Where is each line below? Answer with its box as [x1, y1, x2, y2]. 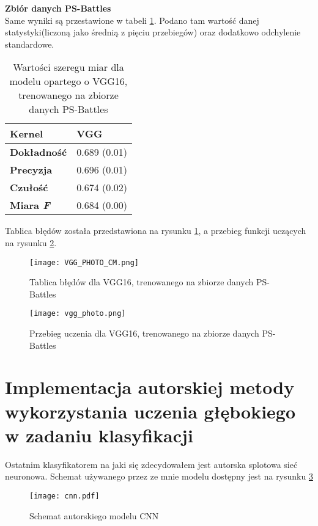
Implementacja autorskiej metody [5, 374, 295, 400]
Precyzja [10, 163, 53, 177]
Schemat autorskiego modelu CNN [29, 509, 159, 522]
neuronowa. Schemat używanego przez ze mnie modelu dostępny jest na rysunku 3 [5, 470, 313, 483]
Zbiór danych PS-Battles [5, 2, 111, 14]
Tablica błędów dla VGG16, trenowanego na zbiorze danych [29, 276, 254, 288]
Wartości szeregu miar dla [13, 60, 124, 75]
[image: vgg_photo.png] [29, 309, 126, 318]
